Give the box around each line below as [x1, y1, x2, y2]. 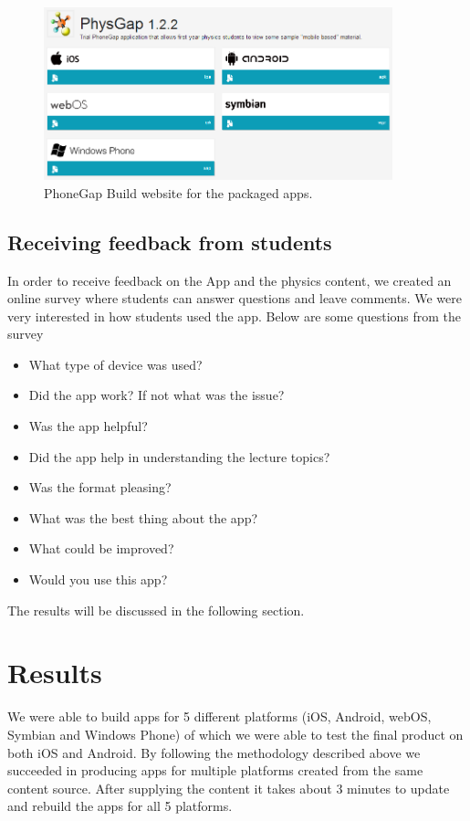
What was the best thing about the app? [28, 508, 258, 527]
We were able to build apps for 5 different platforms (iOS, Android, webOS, [7, 707, 432, 726]
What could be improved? [28, 539, 174, 558]
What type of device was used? [28, 354, 203, 374]
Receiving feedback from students [7, 227, 332, 256]
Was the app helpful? [28, 416, 148, 436]
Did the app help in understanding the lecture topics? [28, 447, 330, 466]
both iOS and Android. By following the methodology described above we [7, 742, 421, 762]
